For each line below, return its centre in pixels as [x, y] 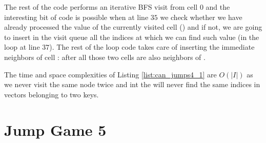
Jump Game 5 [55, 129]
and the [218, 7]
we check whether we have [201, 17]
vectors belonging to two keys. [52, 94]
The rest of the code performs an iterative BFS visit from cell [101, 7]
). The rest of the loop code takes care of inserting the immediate [152, 47]
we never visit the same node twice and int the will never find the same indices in [132, 84]
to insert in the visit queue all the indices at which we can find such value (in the [132, 37]
